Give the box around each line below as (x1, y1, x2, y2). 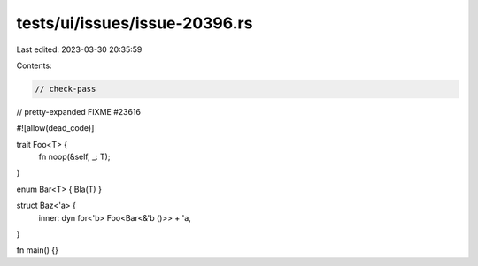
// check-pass (35, 84, 96, 94)
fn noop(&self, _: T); (38, 151, 111, 163)
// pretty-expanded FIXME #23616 (16, 106, 142, 117)
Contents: (16, 60, 52, 71)
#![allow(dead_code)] (16, 123, 95, 133)
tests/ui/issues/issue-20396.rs (16, 13, 253, 33)
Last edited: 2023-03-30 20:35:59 (16, 44, 143, 55)
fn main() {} (16, 245, 59, 255)
